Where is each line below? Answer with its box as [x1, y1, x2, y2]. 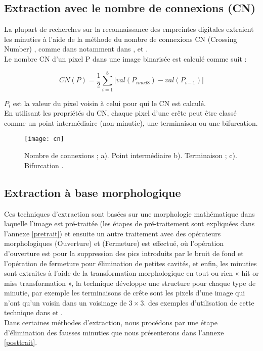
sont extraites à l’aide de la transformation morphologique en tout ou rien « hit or [4, 268, 259, 278]
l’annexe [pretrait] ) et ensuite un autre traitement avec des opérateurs [4, 228, 221, 238]
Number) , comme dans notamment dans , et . [4, 43, 148, 54]
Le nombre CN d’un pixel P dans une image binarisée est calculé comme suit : [4, 53, 247, 64]
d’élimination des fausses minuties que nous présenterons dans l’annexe [4, 327, 224, 337]
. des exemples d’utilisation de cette [144, 297, 254, 308]
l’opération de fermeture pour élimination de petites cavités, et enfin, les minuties [4, 258, 257, 268]
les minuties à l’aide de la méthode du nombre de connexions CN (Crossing [4, 33, 237, 44]
